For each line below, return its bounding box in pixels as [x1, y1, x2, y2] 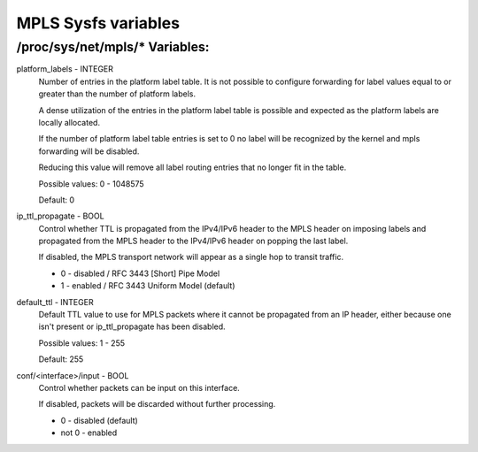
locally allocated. [38, 117, 101, 127]
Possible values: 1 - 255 [38, 337, 126, 349]
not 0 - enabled [60, 427, 118, 438]
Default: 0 [38, 195, 75, 205]
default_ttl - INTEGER [16, 296, 94, 307]
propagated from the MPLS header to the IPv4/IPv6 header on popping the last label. [38, 235, 349, 247]
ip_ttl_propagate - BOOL [16, 211, 105, 221]
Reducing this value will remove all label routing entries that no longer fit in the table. [38, 162, 347, 172]
